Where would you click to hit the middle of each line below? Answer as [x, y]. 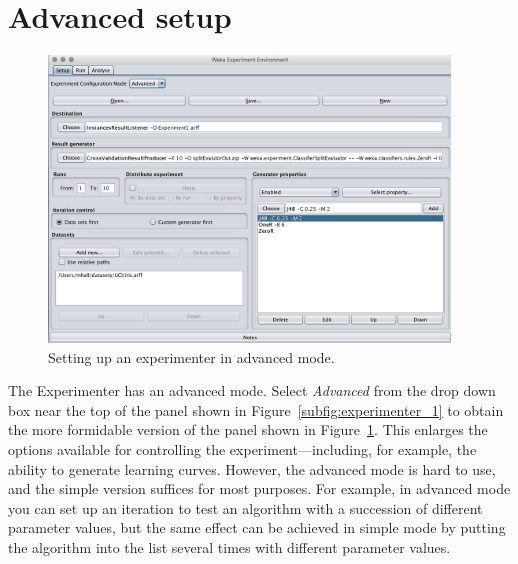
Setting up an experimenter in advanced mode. [191, 356]
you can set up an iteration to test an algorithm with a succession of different [245, 507]
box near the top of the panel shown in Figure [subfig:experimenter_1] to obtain [256, 409]
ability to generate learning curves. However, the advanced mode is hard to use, [252, 468]
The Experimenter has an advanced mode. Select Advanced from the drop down [252, 390]
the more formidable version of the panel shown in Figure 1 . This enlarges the [248, 429]
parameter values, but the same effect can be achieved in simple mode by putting [257, 527]
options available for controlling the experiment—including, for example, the [242, 449]
